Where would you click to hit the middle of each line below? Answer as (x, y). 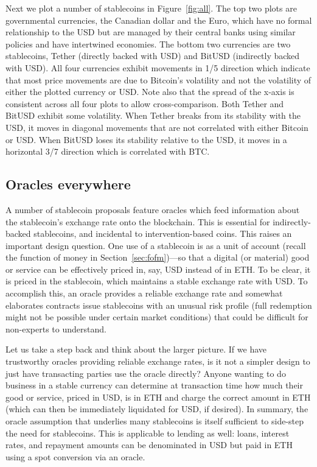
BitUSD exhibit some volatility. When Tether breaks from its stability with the (153, 115)
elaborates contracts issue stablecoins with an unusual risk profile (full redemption (159, 305)
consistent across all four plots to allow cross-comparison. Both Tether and (145, 103)
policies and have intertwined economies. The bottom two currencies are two (148, 44)
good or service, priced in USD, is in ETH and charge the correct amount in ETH (158, 397)
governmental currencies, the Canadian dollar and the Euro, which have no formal (159, 20)
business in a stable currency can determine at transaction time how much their (154, 385)
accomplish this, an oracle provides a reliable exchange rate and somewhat (144, 293)
